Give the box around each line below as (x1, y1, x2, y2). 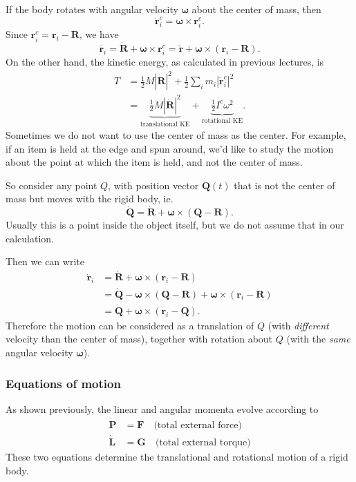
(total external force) (153, 420, 242, 430)
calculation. (6, 231, 55, 245)
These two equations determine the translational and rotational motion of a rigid (6, 449, 348, 463)
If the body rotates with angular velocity (6, 2, 178, 16)
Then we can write (6, 254, 84, 269)
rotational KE (201, 117, 243, 125)
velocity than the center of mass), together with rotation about (6, 331, 273, 346)
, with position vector (108, 177, 199, 192)
